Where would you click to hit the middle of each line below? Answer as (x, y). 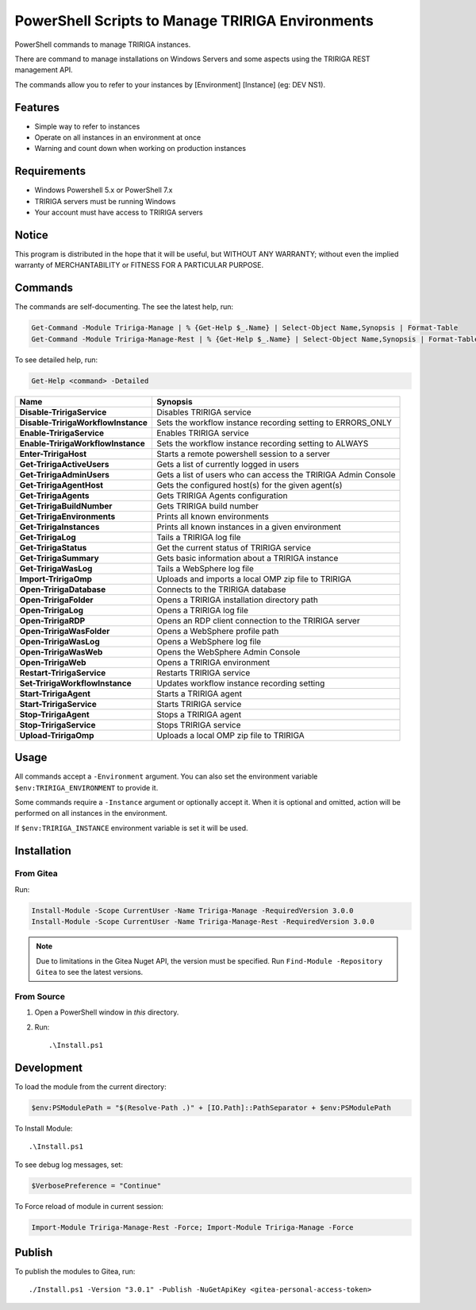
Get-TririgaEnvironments (67, 516)
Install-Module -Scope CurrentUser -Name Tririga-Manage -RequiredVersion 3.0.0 (192, 910)
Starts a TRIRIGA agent (199, 694)
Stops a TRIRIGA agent (199, 714)
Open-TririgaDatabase (63, 589)
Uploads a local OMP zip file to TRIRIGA (230, 735)
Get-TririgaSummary (59, 558)
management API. (44, 70)
